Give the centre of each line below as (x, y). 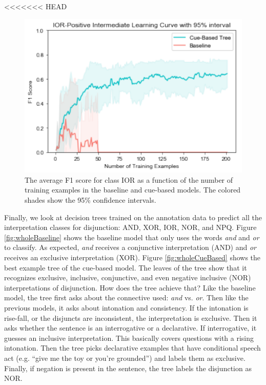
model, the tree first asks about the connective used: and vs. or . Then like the (126, 297)
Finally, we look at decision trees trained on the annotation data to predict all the (133, 217)
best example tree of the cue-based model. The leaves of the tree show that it (126, 267)
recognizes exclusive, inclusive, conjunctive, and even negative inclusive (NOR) (128, 277)
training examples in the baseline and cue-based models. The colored (133, 190)
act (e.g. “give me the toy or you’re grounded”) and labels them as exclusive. (125, 358)
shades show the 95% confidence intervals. (90, 200)
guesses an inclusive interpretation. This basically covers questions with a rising (129, 338)
